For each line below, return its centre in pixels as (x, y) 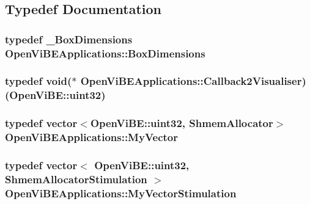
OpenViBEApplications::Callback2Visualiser (191, 81)
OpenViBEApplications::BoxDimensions (105, 53)
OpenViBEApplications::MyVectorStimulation (121, 193)
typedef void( (39, 81)
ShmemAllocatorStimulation (76, 179)
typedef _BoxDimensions (69, 39)
